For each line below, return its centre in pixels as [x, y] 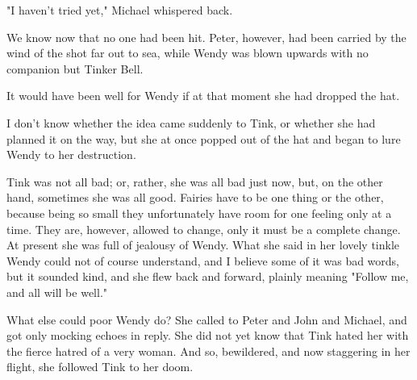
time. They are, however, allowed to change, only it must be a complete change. [204, 229]
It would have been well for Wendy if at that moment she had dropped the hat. [203, 96]
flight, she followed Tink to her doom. [100, 367]
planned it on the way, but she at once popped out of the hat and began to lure [204, 138]
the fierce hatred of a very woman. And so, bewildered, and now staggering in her [208, 351]
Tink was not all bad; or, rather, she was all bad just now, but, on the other [195, 181]
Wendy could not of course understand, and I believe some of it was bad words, [203, 260]
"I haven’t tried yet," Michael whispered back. [120, 10]
